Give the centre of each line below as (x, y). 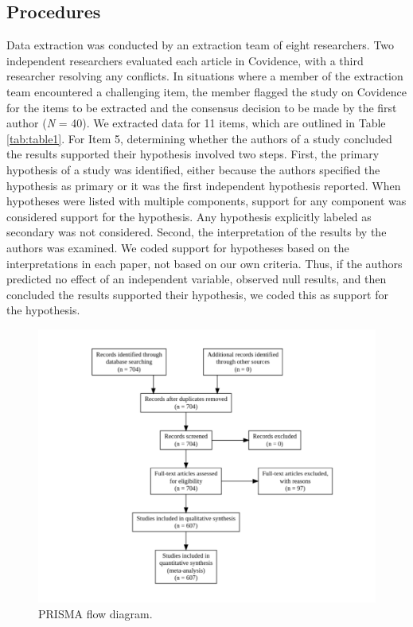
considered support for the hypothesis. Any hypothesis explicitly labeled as (189, 216)
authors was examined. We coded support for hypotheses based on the (178, 247)
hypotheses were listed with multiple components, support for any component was (206, 201)
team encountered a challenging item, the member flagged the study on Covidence (206, 91)
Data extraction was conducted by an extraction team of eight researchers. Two (201, 45)
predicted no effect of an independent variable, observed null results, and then (197, 279)
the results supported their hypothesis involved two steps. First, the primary (193, 154)
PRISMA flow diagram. (95, 613)
